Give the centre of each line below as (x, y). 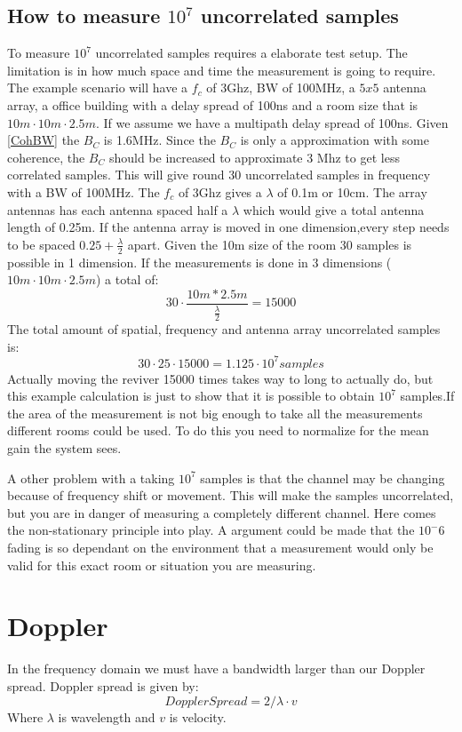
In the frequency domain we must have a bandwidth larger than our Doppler (216, 668)
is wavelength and (107, 716)
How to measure (84, 16)
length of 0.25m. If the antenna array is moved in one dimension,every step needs (228, 227)
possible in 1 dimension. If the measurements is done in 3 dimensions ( (199, 262)
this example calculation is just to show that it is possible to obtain (191, 396)
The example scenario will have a (98, 88)
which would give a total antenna (334, 209)
